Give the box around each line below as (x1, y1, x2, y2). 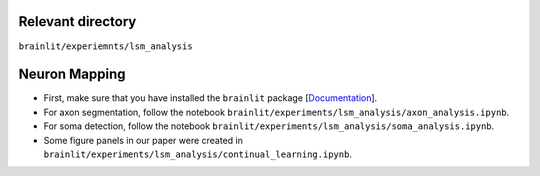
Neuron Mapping (18, 66, 126, 83)
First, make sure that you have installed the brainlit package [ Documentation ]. (43, 92, 378, 104)
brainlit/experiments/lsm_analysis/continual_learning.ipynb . (43, 148, 352, 160)
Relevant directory (18, 13, 137, 30)
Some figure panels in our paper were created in (43, 134, 244, 146)
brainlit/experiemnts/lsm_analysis (18, 40, 194, 52)
